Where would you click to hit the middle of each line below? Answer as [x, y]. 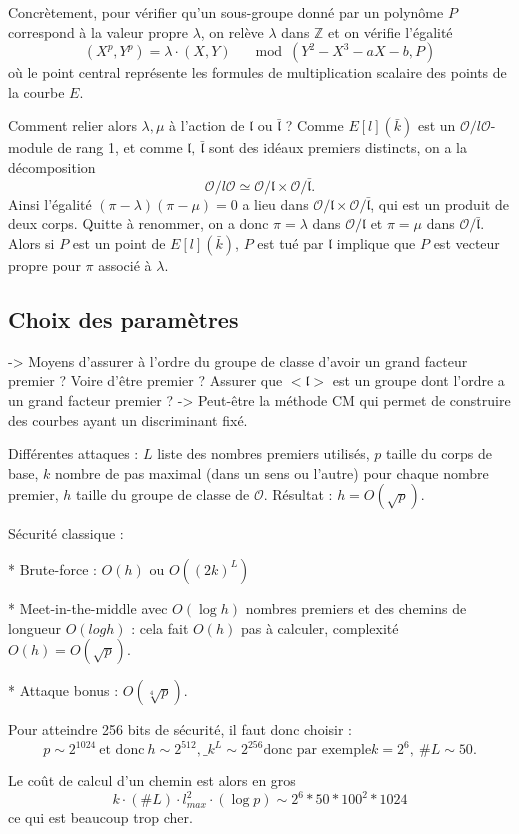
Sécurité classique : [66, 533]
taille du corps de [439, 453]
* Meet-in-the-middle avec [88, 607]
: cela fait [160, 627]
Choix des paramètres [123, 318]
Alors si [31, 242]
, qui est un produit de [439, 203]
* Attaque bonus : [63, 690]
